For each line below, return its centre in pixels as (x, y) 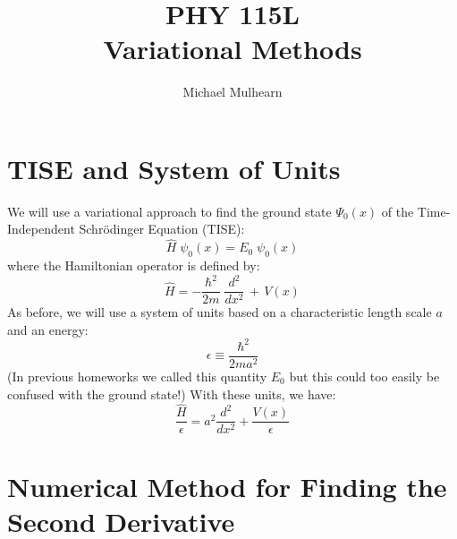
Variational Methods (233, 49)
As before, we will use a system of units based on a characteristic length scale (220, 312)
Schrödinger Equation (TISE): (162, 229)
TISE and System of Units (174, 168)
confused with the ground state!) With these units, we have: (172, 394)
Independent (41, 229)
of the (398, 211)
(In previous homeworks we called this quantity (137, 376)
